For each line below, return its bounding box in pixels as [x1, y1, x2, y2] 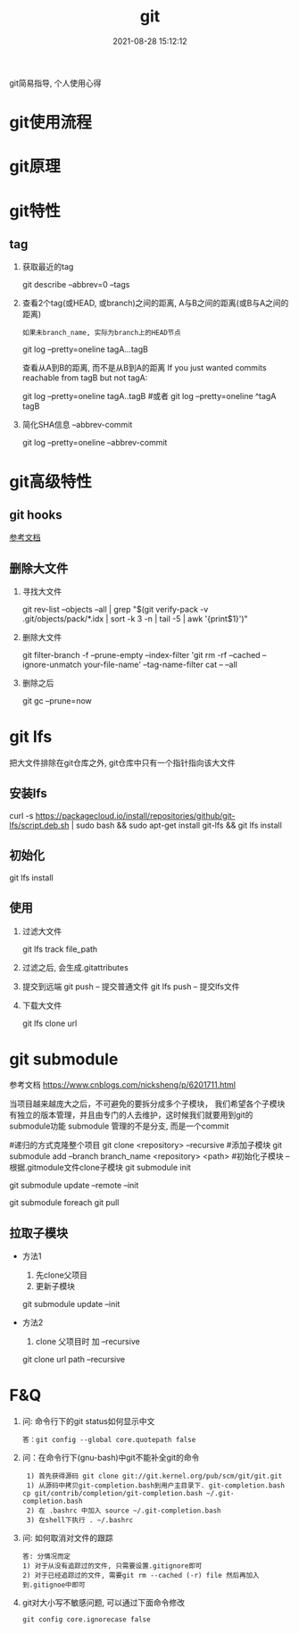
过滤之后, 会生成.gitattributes [21, 962, 129, 972]
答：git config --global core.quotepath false [21, 1436, 196, 1445]
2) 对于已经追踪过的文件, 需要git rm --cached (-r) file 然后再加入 [21, 1571, 260, 1580]
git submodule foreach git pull [9, 1197, 120, 1208]
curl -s [9, 810, 34, 821]
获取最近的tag [21, 262, 74, 272]
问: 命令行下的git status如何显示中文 [21, 1416, 155, 1427]
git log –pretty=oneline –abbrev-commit [21, 437, 168, 448]
